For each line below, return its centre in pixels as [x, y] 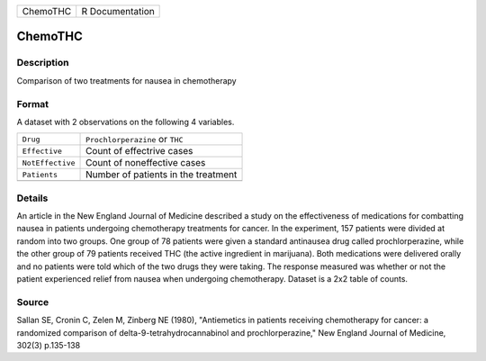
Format [33, 104]
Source [33, 302]
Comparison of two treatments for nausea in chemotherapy [127, 80]
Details [32, 198]
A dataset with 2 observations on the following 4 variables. [126, 122]
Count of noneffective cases [146, 163]
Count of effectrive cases [139, 151]
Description [43, 63]
